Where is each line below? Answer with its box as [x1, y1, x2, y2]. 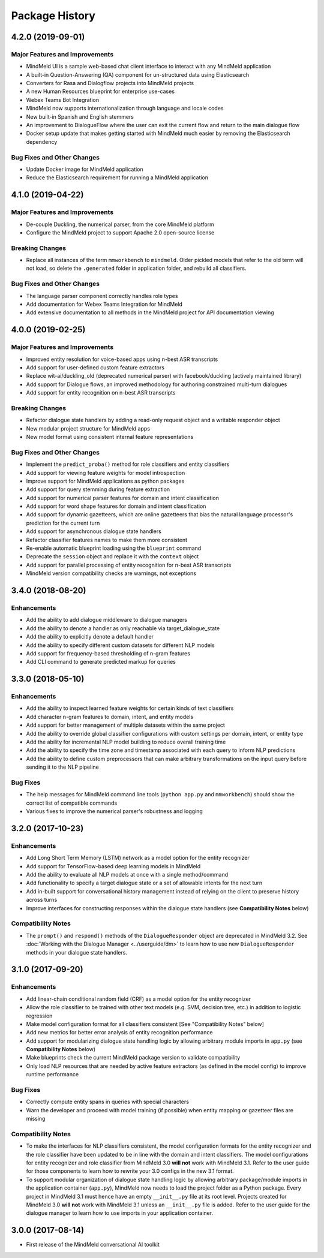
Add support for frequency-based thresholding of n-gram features [26, 649, 190, 657]
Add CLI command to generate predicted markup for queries [26, 658, 176, 666]
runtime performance [26, 1071, 79, 1078]
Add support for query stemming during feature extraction [26, 486, 170, 493]
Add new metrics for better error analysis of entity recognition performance [26, 1029, 213, 1036]
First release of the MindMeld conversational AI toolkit [26, 1241, 160, 1248]
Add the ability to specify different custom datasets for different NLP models [26, 642, 215, 649]
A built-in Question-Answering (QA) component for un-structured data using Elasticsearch [26, 71, 250, 78]
